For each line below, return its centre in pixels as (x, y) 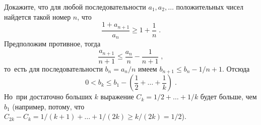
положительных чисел (210, 7)
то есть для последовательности (53, 68)
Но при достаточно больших (48, 97)
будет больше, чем (229, 97)
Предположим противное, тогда (52, 44)
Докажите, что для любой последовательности (75, 7)
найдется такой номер (38, 16)
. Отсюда (236, 68)
